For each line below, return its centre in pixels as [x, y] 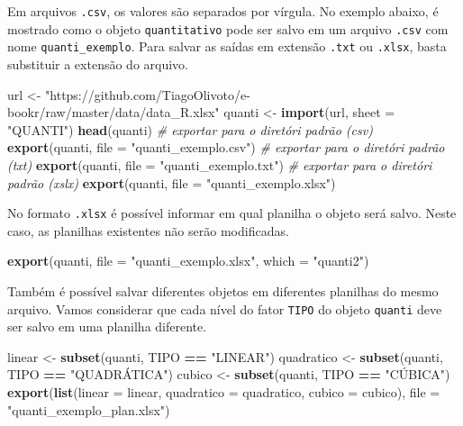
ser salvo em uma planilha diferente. [107, 326]
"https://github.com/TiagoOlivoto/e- [148, 94]
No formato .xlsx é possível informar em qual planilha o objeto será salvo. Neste [232, 213]
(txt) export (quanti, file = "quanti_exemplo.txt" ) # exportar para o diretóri [220, 164]
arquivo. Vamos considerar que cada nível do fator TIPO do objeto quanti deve [225, 308]
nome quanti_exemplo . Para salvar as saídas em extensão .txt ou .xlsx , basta [227, 46]
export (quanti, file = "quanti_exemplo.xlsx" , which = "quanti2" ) [188, 261]
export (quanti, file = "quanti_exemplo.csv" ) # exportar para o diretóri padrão [226, 147]
